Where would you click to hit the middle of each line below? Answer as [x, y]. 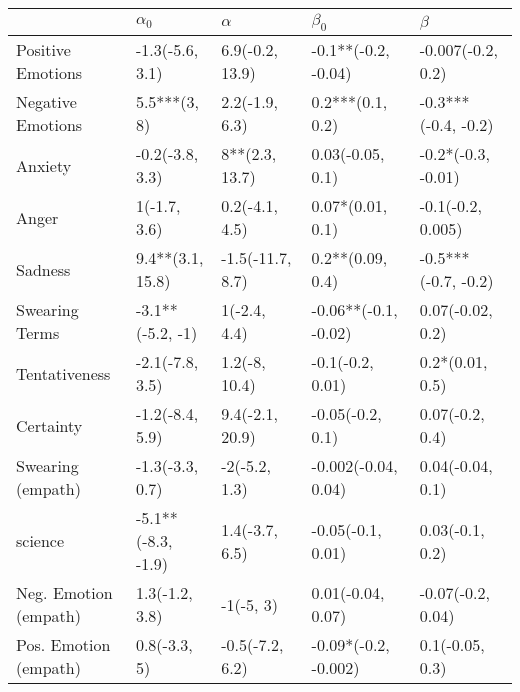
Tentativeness [63, 373]
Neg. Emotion [64, 593]
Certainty [49, 425]
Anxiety [44, 165]
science [40, 541]
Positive [43, 50]
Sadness [43, 269]
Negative [46, 102]
